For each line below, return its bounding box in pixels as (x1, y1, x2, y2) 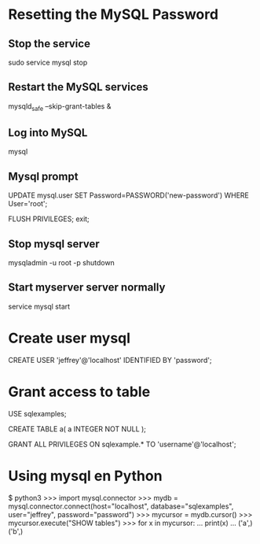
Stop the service (8, 37, 90, 50)
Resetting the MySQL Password (8, 6, 218, 24)
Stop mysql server (8, 237, 100, 250)
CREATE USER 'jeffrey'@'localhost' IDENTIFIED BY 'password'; (8, 355, 212, 365)
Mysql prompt (8, 169, 79, 183)
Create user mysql (8, 329, 131, 347)
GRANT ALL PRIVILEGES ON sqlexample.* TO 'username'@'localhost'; (8, 439, 236, 449)
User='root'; (8, 199, 48, 209)
